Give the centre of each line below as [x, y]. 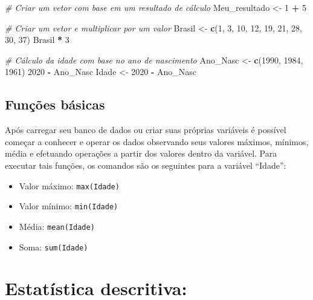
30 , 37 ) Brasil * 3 [37, 40]
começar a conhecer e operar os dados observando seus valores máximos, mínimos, [157, 141]
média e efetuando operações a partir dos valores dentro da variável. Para [141, 153]
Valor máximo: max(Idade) [69, 185]
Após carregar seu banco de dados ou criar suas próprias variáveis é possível [146, 130]
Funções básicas [55, 104]
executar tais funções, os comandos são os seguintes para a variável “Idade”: [146, 165]
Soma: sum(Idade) [53, 246]
